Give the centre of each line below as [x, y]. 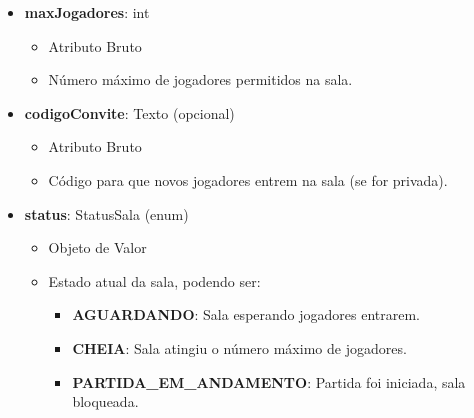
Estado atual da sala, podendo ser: [154, 280]
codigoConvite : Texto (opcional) [129, 112]
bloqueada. [105, 401]
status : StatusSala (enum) [106, 213]
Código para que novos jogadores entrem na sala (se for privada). [248, 179]
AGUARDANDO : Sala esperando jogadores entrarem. [246, 314]
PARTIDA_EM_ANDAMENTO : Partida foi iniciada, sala [269, 381]
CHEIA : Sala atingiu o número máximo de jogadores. [239, 347]
